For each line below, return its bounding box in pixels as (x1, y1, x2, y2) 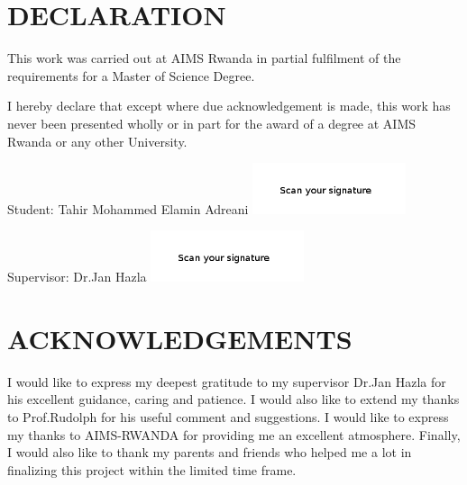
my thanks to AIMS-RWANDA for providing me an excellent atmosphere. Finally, (7, 425, 461, 444)
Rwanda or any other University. (7, 131, 188, 150)
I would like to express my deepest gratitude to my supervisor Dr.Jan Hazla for (7, 372, 446, 391)
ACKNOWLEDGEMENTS (7, 319, 353, 356)
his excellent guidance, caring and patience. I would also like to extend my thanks (7, 390, 460, 409)
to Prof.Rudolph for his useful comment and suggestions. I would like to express (7, 407, 449, 426)
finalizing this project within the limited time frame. (7, 460, 297, 479)
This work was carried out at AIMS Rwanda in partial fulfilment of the (7, 49, 401, 67)
